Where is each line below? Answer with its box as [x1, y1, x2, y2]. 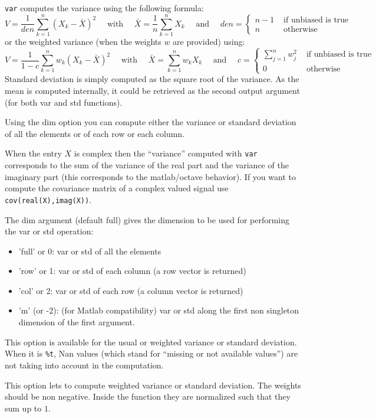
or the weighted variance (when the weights [5, 35, 161, 47]
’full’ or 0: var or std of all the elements [18, 244, 161, 257]
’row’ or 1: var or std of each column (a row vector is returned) [18, 264, 246, 277]
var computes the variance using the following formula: [5, 2, 204, 14]
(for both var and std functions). [5, 96, 123, 108]
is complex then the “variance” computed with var [74, 147, 258, 159]
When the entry [5, 147, 62, 159]
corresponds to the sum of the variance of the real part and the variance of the [5, 159, 289, 171]
